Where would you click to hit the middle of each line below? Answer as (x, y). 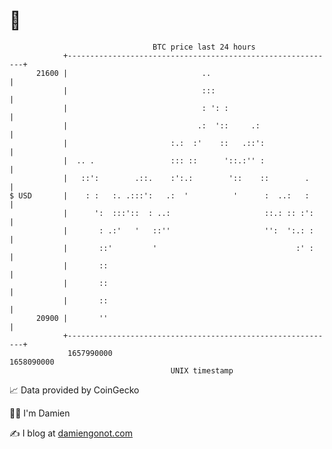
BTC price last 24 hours (204, 47)
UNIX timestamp (202, 370)
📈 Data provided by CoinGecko (74, 390)
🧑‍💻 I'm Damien (40, 413)
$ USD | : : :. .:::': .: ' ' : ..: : (159, 195)
